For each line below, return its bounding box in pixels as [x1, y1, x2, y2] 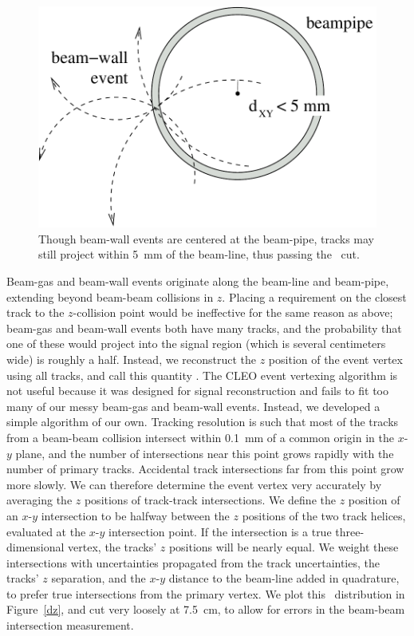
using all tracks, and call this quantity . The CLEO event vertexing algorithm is [6, 366, 398, 383]
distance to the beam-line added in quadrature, [168, 570, 400, 587]
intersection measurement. [6, 617, 134, 634]
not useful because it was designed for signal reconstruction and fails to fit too [6, 382, 388, 399]
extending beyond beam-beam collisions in [6, 288, 214, 305]
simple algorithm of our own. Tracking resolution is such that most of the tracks [6, 413, 399, 430]
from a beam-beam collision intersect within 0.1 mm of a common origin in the [6, 429, 394, 445]
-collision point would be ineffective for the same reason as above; [73, 304, 393, 321]
